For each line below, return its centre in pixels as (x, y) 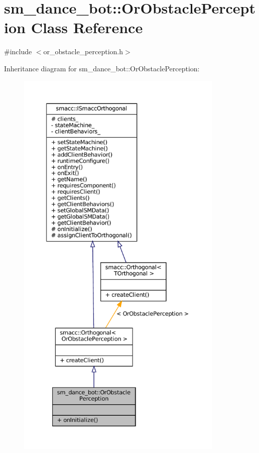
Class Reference (87, 27)
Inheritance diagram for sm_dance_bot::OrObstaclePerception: (102, 68)
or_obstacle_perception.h (83, 51)
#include (18, 51)
